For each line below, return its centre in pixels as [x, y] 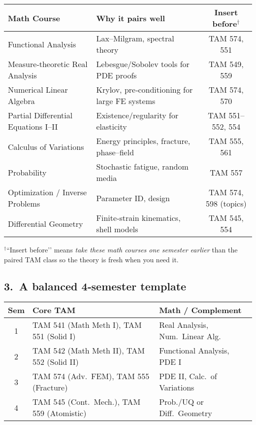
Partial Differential [40, 115]
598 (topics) [226, 203]
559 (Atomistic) [59, 413]
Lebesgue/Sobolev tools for [143, 64]
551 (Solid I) [54, 336]
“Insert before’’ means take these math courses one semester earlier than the [122, 249]
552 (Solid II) [55, 362]
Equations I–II [33, 126]
